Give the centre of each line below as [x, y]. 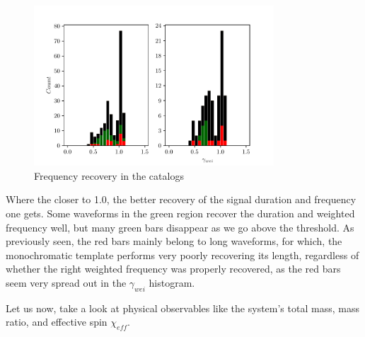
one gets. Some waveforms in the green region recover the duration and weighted [180, 213]
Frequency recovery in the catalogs [109, 175]
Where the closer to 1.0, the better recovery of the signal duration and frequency [181, 199]
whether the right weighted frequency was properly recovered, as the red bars [173, 269]
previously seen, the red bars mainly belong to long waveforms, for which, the [174, 241]
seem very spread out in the [66, 282]
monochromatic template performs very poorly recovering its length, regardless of [182, 255]
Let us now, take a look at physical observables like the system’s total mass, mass [182, 308]
